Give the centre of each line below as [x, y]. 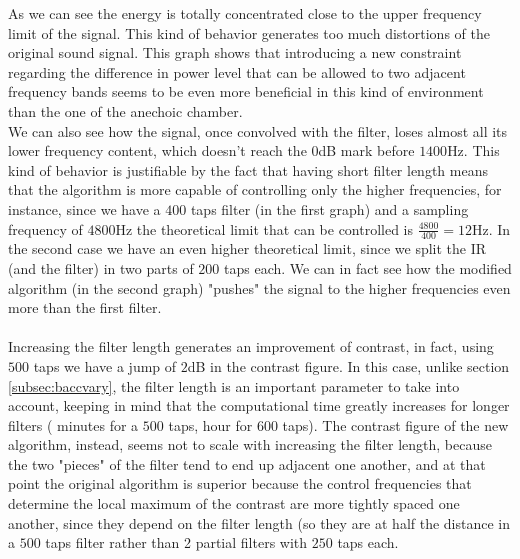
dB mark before [366, 150]
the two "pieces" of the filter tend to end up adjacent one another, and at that [247, 463]
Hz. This [473, 150]
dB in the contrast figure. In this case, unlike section [348, 365]
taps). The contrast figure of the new [395, 424]
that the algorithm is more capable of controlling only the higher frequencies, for [255, 189]
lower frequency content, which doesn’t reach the [157, 150]
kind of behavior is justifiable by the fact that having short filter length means [248, 169]
